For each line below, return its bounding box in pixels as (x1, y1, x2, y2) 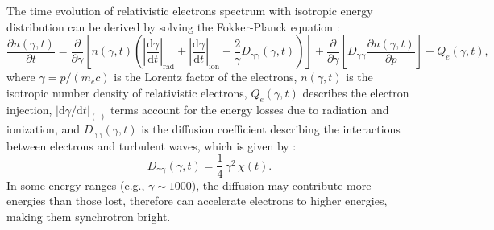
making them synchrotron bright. (6, 207, 171, 224)
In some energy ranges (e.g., (6, 176, 145, 193)
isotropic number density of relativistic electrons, (6, 84, 247, 101)
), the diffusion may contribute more (191, 176, 372, 193)
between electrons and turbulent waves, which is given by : (6, 137, 297, 154)
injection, (6, 101, 52, 117)
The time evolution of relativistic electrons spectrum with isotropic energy (6, 2, 373, 18)
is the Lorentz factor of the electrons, (114, 68, 297, 85)
